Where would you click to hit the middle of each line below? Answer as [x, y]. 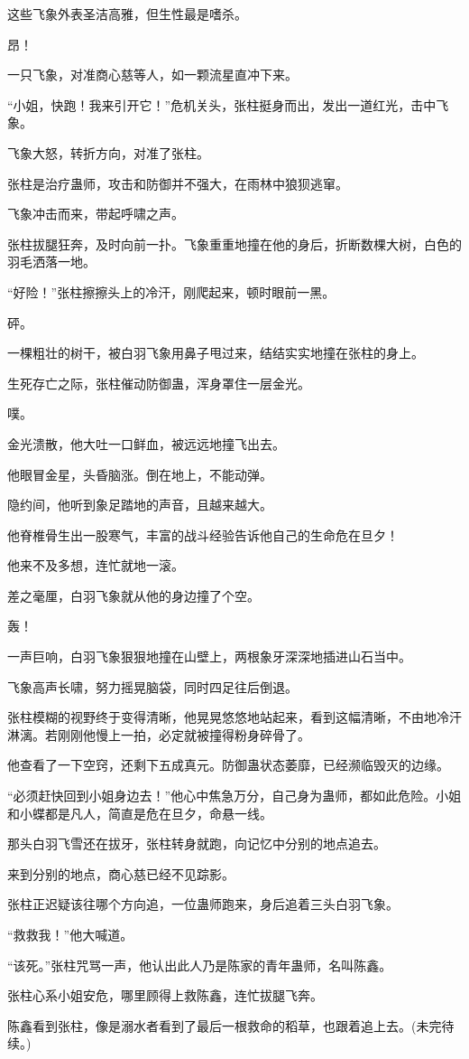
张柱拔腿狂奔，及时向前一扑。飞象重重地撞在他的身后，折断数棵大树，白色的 [234, 244]
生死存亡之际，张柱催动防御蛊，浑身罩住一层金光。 [159, 383]
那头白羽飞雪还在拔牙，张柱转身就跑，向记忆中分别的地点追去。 [197, 843]
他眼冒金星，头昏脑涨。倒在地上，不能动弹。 [140, 474]
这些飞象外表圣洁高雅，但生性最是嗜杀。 [127, 14]
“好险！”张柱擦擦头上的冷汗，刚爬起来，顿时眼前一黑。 [171, 291]
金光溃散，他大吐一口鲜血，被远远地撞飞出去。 [146, 443]
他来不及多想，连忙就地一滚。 [96, 565]
